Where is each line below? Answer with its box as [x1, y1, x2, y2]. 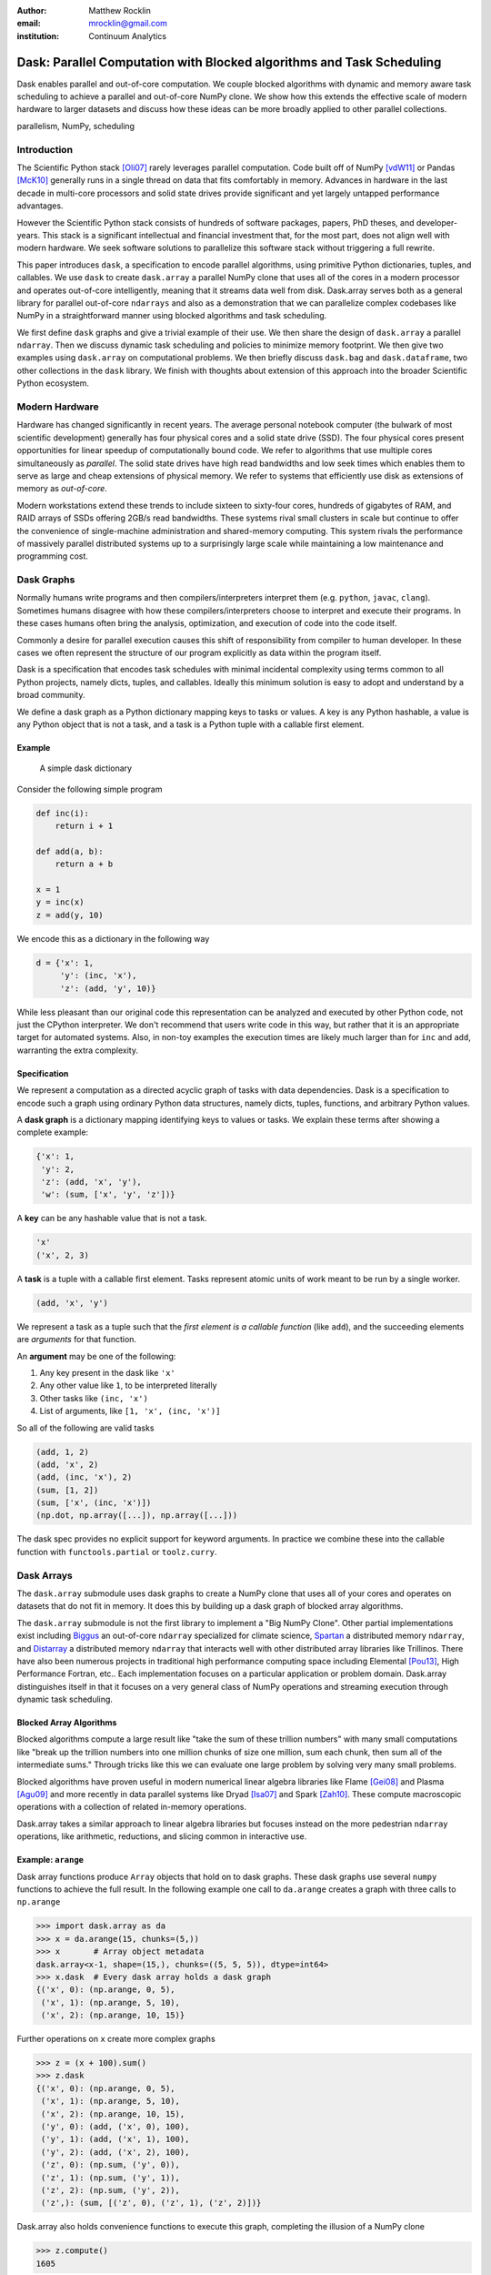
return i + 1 [55, 821, 114, 832]
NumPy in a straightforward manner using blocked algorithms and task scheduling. [16, 310, 327, 321]
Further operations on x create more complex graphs [16, 2034, 215, 2045]
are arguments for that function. [16, 1334, 136, 1345]
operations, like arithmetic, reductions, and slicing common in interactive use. [16, 1831, 307, 1842]
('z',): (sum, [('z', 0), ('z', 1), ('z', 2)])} [41, 2198, 262, 2209]
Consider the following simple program [16, 784, 163, 794]
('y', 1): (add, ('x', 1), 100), [41, 2134, 190, 2145]
